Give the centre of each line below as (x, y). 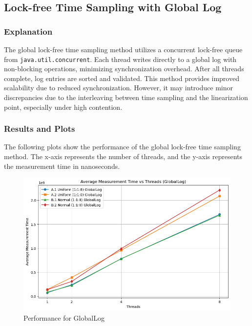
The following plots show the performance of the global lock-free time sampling (122, 147)
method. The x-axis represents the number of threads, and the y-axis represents (123, 156)
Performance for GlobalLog (64, 317)
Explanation (28, 31)
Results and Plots (40, 129)
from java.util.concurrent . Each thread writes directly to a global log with (120, 59)
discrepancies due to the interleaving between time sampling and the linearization (126, 97)
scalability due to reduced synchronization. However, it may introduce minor (118, 88)
